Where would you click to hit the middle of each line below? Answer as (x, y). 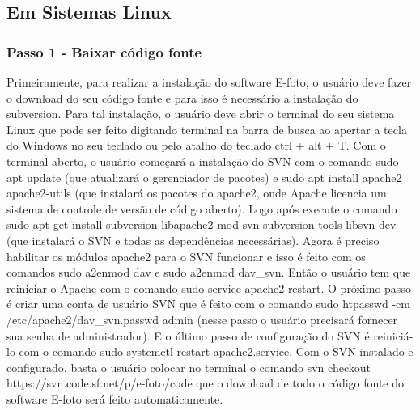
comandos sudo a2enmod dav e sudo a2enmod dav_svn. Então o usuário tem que (209, 272)
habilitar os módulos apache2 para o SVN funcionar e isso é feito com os (186, 256)
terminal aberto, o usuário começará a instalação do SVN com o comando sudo (203, 161)
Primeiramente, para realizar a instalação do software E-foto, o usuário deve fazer (209, 82)
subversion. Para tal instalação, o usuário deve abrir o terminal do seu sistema (201, 114)
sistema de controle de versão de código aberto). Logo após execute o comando (202, 208)
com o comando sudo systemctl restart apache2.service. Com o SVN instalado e (216, 351)
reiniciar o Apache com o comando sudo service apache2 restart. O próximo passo (209, 287)
